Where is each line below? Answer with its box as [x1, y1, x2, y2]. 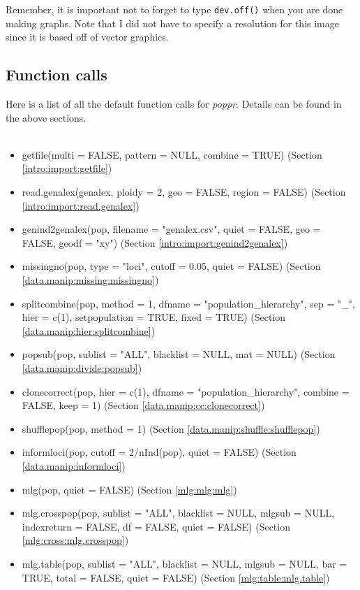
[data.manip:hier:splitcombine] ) [22, 323, 156, 338]
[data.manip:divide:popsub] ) [22, 361, 142, 375]
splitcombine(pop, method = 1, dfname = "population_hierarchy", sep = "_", [22, 296, 355, 310]
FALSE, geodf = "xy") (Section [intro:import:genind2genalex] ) [22, 235, 288, 250]
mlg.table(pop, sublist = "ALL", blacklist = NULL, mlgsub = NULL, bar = [22, 556, 347, 570]
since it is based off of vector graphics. [6, 29, 169, 44]
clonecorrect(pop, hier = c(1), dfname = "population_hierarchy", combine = [22, 384, 350, 398]
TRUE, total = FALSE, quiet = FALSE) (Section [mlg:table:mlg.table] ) [22, 570, 330, 584]
